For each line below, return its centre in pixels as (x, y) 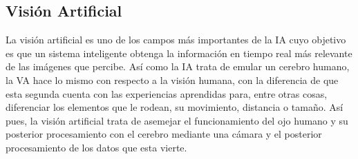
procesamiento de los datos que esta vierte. (96, 147)
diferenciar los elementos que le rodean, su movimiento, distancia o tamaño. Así (175, 107)
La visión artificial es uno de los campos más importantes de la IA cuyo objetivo (176, 40)
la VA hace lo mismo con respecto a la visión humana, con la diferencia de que (172, 79)
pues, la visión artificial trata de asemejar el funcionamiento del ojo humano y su (177, 120)
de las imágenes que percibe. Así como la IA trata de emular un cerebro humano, (178, 66)
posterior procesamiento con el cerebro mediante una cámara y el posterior (164, 134)
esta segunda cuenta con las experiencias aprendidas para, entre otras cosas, (167, 93)
